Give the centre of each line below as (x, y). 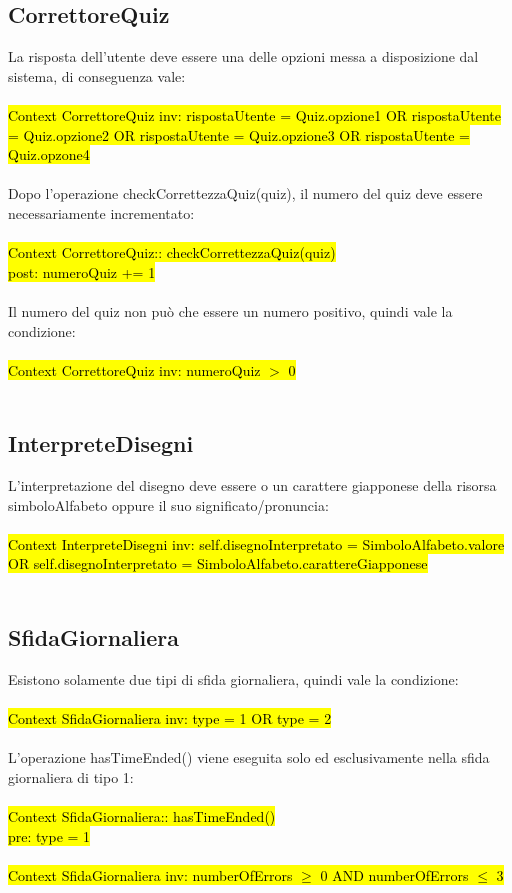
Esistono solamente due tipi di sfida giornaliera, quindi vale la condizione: (233, 678)
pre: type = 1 (49, 835)
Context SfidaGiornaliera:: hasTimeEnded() (142, 816)
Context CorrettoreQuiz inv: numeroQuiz (134, 369)
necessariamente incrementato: (101, 212)
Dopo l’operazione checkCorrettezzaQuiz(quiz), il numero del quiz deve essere (245, 193)
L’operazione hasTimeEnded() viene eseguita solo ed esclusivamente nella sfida (249, 757)
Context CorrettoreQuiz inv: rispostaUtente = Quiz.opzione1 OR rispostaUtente (255, 114)
